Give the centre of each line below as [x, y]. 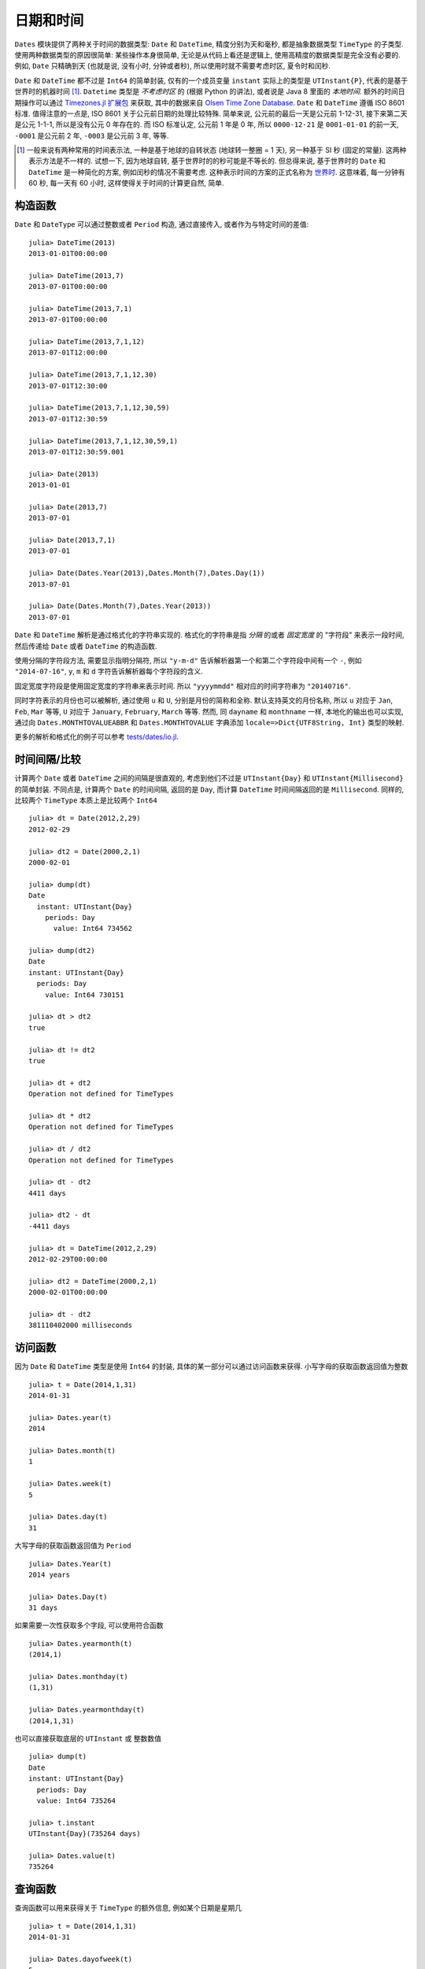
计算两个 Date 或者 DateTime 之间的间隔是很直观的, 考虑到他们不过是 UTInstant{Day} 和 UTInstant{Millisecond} [209, 778]
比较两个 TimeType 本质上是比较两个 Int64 [86, 800]
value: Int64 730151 [84, 995]
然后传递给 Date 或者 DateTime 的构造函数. [86, 646]
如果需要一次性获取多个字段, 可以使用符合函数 [89, 1626]
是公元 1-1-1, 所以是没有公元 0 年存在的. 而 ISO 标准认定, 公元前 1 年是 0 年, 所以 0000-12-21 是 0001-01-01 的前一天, [207, 124]
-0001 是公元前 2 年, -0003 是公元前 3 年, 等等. [92, 135]
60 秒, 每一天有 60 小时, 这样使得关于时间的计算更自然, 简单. [126, 183]
